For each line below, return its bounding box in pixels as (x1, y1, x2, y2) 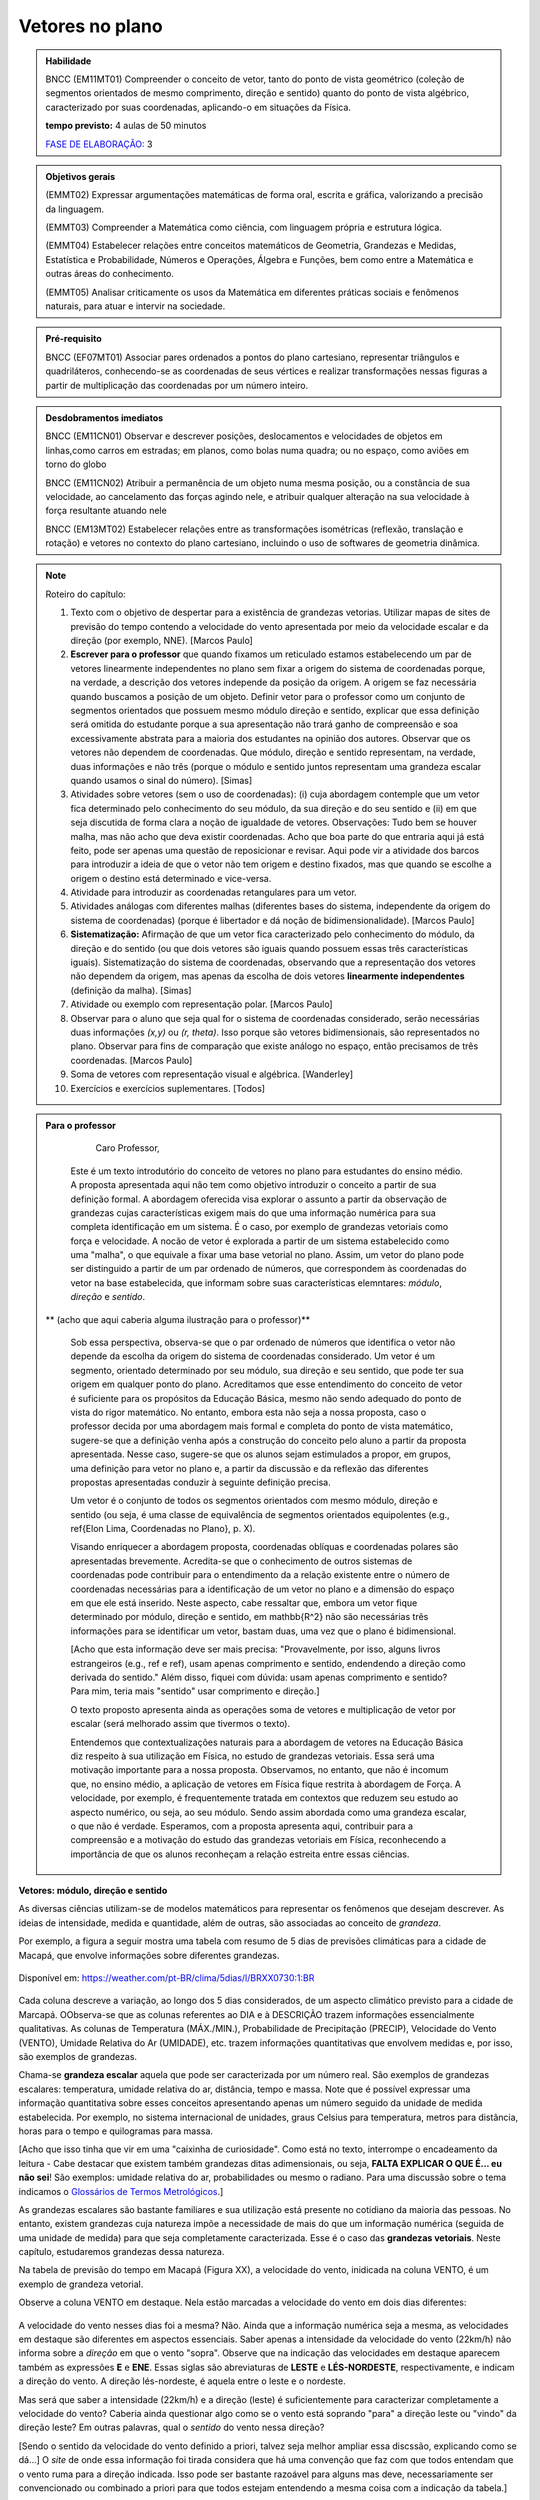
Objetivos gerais (45, 170, 116, 182)
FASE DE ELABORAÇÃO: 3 (45, 138, 153, 150)
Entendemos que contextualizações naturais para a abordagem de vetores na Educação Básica (70, 1736, 464, 1748)
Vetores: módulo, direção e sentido (18, 1885, 168, 1897)
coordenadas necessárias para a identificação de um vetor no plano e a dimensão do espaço (70, 1583, 455, 1595)
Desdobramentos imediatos (45, 411, 164, 424)
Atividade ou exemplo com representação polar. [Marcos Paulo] (70, 998, 334, 1010)
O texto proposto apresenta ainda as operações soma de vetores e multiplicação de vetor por (70, 1703, 457, 1715)
